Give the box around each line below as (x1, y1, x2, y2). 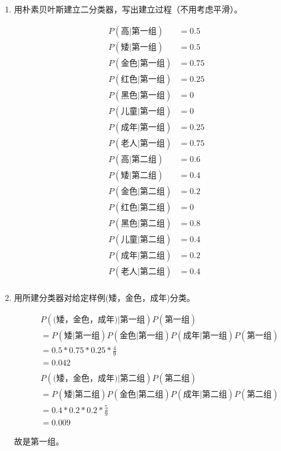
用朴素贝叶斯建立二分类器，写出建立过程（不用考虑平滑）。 (14, 3, 242, 15)
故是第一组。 (14, 434, 64, 447)
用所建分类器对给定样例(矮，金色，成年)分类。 (14, 291, 195, 304)
